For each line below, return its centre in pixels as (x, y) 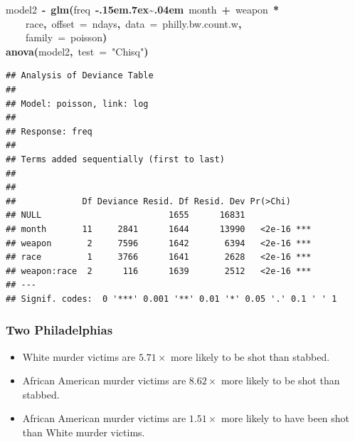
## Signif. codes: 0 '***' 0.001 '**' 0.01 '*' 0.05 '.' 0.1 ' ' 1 (171, 299)
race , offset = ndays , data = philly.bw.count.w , (134, 23)
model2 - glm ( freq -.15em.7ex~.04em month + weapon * (142, 9)
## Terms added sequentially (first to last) (115, 159)
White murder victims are (79, 356)
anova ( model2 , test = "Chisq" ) (77, 51)
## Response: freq (49, 131)
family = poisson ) (67, 37)
